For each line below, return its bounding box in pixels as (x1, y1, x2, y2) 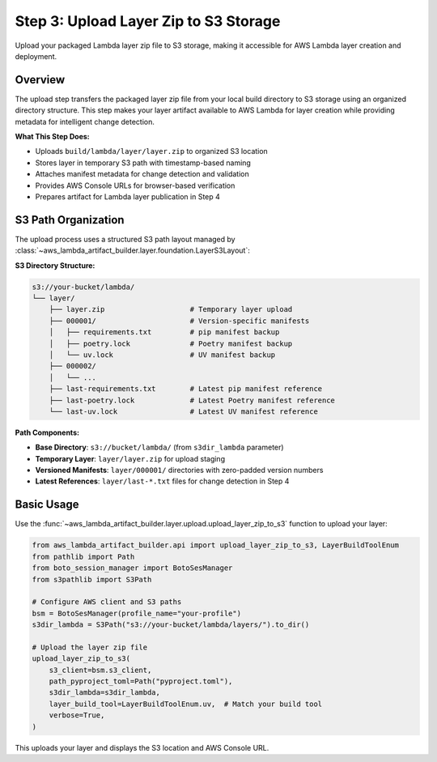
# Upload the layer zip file (32, 642, 148, 652)
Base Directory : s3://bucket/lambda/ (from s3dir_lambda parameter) (35, 442, 284, 453)
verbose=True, (49, 711, 105, 720)
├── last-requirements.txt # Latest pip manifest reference (49, 385, 323, 394)
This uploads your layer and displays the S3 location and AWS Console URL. (15, 743, 269, 752)
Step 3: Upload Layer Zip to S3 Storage (15, 12, 281, 30)
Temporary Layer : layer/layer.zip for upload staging (35, 453, 226, 463)
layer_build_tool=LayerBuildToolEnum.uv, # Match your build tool (49, 699, 323, 709)
